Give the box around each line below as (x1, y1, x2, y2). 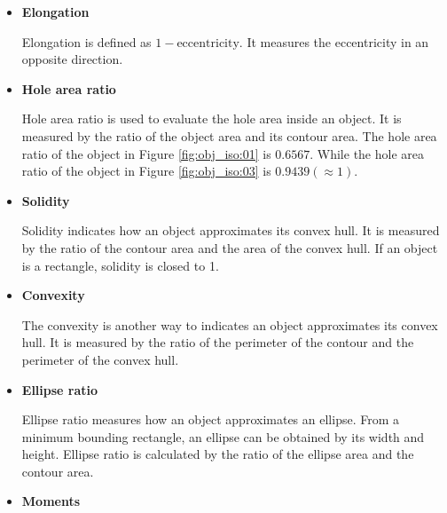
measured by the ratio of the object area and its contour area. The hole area (21, 126, 437, 145)
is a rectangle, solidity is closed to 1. (21, 256, 219, 274)
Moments (21, 492, 81, 510)
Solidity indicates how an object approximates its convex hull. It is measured (21, 221, 440, 240)
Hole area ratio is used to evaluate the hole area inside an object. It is (21, 109, 402, 128)
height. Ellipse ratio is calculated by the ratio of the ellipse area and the (21, 445, 414, 463)
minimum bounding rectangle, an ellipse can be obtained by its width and (21, 427, 425, 446)
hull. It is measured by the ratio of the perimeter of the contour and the (21, 333, 414, 351)
